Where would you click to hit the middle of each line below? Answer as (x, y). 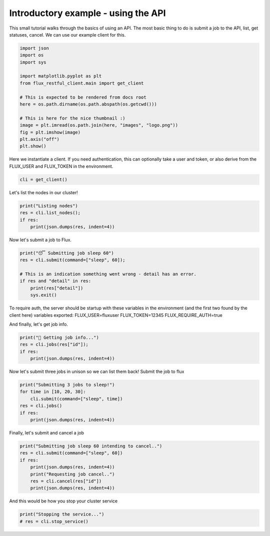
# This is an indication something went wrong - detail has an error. (108, 274)
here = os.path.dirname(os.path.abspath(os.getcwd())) (88, 104)
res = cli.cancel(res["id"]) (66, 481)
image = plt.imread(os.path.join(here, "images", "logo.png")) (99, 125)
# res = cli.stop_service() (54, 521)
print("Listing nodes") (49, 206)
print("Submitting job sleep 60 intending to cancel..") (91, 446)
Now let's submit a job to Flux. (40, 240)
